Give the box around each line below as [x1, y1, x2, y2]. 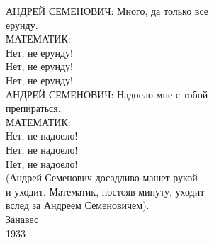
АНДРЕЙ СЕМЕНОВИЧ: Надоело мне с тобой [6, 86, 208, 101]
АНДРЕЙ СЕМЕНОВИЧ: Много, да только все [6, 4, 208, 18]
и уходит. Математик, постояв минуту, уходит [6, 183, 205, 198]
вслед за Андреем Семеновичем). [6, 198, 150, 213]
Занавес [6, 211, 39, 226]
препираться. [6, 101, 61, 115]
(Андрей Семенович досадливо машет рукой [6, 170, 198, 185]
